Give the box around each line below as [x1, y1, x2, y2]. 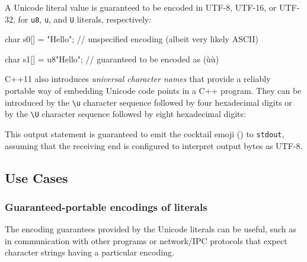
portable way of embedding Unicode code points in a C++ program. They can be [5, 84, 302, 97]
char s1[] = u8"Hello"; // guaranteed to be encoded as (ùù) [5, 52, 219, 65]
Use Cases [5, 168, 68, 187]
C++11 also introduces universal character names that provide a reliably [5, 72, 271, 85]
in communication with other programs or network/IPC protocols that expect [5, 234, 287, 247]
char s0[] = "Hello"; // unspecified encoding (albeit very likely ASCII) [5, 33, 258, 45]
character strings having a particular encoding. [5, 246, 174, 258]
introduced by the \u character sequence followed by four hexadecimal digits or [5, 96, 292, 108]
